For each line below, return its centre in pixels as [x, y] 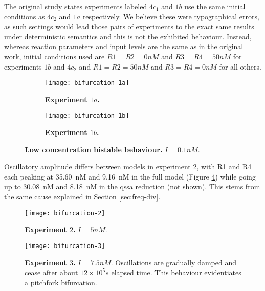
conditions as [25, 16]
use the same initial [215, 6]
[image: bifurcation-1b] [87, 116]
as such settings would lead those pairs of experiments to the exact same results [129, 26]
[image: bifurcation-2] [65, 213]
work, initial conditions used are [54, 56]
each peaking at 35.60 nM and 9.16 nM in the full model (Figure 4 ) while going [130, 176]
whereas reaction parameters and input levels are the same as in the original [124, 46]
